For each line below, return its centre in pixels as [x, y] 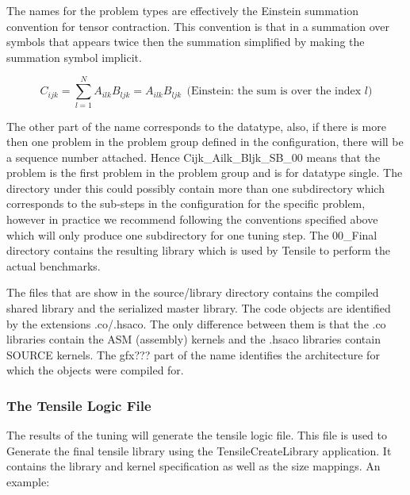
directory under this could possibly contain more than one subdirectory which [195, 188]
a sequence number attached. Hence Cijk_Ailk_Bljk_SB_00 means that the [194, 157]
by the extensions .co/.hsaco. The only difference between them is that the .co [196, 323]
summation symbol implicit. [74, 57]
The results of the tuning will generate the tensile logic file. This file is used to [197, 435]
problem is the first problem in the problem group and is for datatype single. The [205, 173]
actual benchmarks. [54, 265]
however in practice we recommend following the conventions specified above [192, 219]
